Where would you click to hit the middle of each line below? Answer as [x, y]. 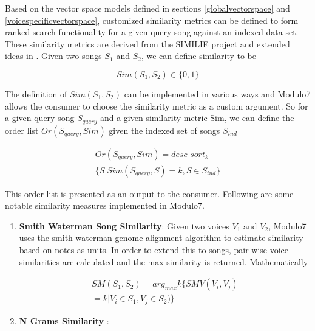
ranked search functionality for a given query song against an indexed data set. [152, 32]
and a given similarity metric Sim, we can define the [197, 118]
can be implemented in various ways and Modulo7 [217, 93]
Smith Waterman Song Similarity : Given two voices [124, 225]
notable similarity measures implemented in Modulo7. [105, 205]
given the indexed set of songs [164, 130]
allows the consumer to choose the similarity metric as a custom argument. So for [157, 106]
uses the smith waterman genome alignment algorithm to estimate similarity [161, 238]
